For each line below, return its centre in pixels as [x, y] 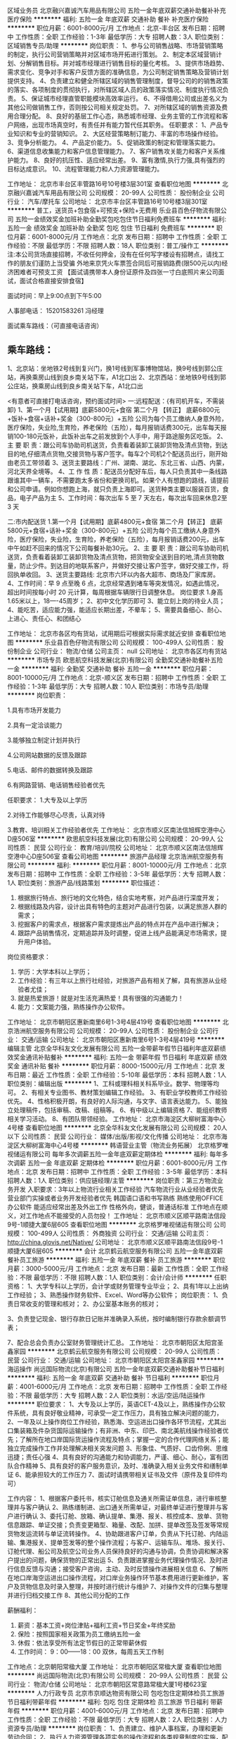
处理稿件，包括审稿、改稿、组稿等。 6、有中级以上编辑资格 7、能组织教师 [120, 1110]
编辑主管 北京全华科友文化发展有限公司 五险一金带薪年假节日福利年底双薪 [113, 1048]
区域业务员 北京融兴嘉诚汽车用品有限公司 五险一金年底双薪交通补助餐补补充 [117, 10]
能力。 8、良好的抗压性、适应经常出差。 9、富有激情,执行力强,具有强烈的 [119, 160]
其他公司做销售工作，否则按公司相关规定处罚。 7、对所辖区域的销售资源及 [114, 107]
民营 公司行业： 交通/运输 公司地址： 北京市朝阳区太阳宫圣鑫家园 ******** [116, 1360]
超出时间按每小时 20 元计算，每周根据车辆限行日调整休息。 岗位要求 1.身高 [115, 592]
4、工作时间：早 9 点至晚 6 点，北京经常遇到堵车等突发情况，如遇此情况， [115, 583]
